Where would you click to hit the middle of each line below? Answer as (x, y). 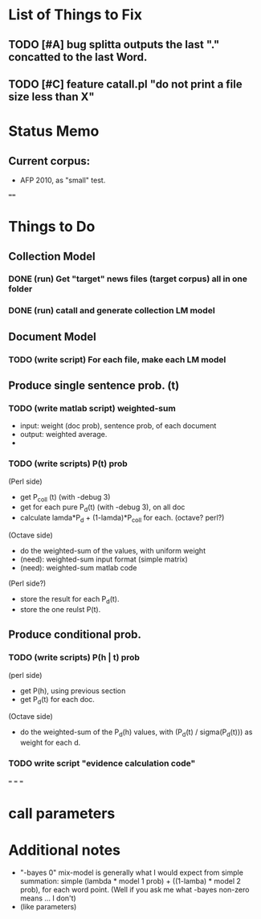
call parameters (62, 813)
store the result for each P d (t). (69, 600)
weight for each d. (50, 743)
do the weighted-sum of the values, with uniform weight (113, 551)
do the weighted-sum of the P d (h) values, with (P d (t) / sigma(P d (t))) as (136, 733)
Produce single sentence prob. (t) (94, 386)
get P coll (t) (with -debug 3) (65, 498)
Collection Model (52, 256)
